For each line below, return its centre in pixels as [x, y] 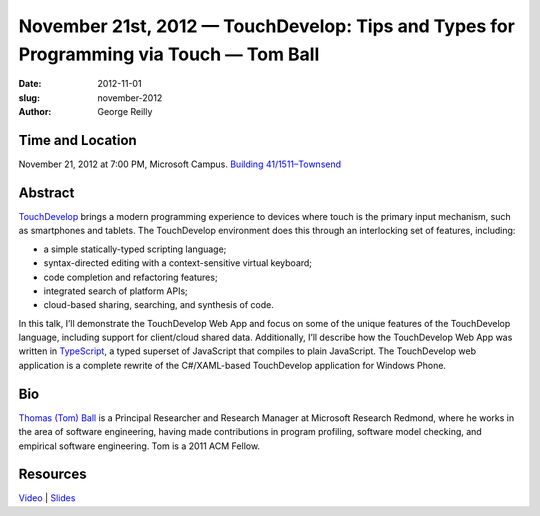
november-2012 [130, 97]
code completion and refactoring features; [131, 277]
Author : [35, 112]
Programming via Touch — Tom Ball [169, 54]
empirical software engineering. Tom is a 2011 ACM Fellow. [139, 446]
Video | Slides [47, 498]
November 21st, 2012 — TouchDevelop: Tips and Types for [266, 26]
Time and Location [77, 140]
